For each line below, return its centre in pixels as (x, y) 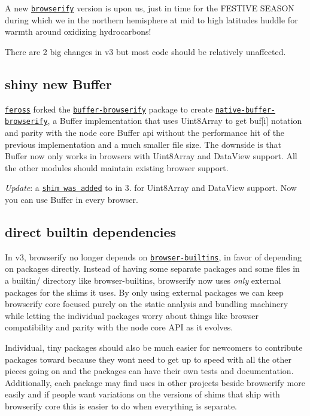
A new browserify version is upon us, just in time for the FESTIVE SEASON (150, 8)
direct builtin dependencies (91, 231)
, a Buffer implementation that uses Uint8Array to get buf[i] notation (175, 121)
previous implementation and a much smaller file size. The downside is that (143, 144)
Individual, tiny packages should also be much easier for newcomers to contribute (154, 347)
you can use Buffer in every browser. (72, 199)
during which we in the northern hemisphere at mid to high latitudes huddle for (151, 19)
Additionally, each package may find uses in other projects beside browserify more (155, 382)
